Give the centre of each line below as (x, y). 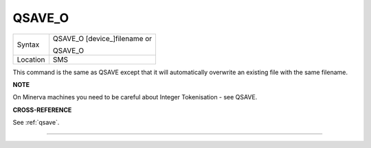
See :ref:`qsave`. (36, 123)
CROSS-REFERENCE (42, 110)
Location (31, 60)
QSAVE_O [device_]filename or (102, 38)
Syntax (28, 45)
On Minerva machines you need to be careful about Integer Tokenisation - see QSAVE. (135, 97)
